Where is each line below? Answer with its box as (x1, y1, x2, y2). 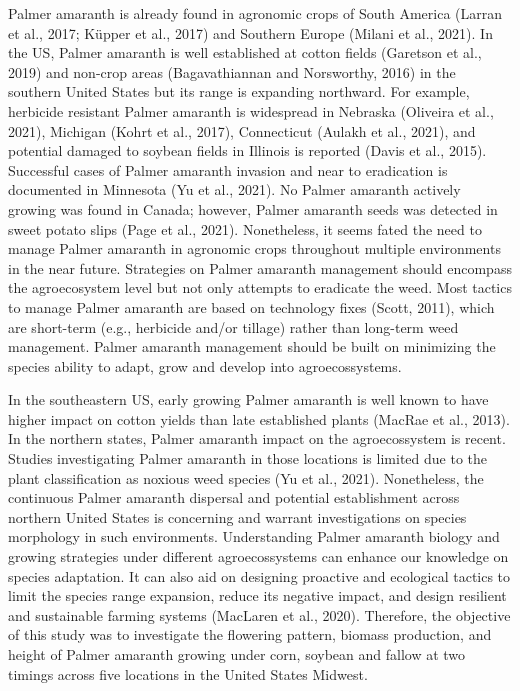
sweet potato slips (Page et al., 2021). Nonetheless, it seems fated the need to (8, 218, 482, 239)
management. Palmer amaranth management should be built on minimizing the (8, 336, 496, 357)
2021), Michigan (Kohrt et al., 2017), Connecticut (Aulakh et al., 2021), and (8, 120, 476, 141)
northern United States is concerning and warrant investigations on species (8, 506, 467, 527)
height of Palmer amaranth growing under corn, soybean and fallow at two (8, 644, 466, 664)
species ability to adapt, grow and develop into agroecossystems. (8, 355, 402, 376)
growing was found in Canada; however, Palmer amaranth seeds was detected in (8, 198, 498, 219)
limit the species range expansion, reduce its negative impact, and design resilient (8, 585, 507, 606)
